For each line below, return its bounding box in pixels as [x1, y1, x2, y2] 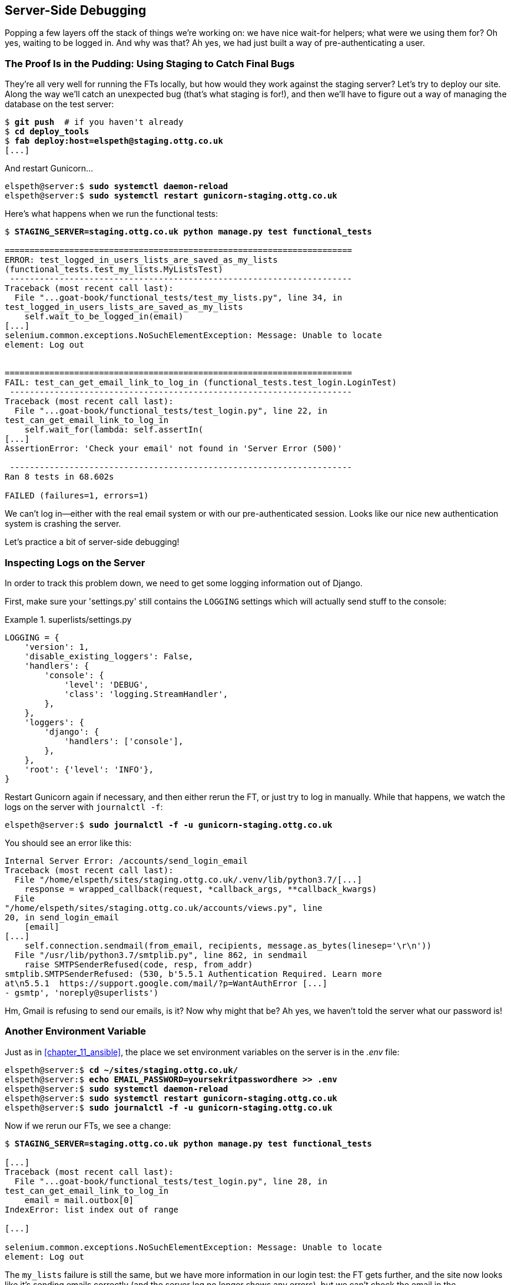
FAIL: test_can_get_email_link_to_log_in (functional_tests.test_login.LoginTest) [5, 378, 397, 388]
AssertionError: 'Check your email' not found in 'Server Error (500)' [5, 444, 343, 454]
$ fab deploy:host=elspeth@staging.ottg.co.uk [5, 136, 223, 146]
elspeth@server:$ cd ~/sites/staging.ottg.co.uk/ [5, 1065, 238, 1075]
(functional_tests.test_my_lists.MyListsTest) [5, 265, 223, 275]
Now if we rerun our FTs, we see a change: [5, 1120, 171, 1131]
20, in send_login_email [5, 912, 119, 922]
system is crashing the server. [5, 518, 121, 529]
